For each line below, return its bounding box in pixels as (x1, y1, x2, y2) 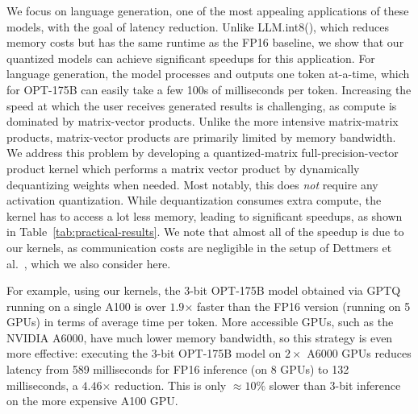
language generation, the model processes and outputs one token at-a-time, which (6, 65, 410, 82)
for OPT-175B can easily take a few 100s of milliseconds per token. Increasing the (6, 81, 412, 97)
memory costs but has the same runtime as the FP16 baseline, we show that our (6, 34, 404, 51)
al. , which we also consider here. (6, 255, 171, 271)
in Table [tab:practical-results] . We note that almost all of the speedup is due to (6, 223, 404, 240)
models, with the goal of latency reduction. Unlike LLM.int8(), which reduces (6, 18, 389, 35)
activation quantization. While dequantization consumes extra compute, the (6, 192, 382, 209)
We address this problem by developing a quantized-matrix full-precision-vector (6, 144, 399, 161)
